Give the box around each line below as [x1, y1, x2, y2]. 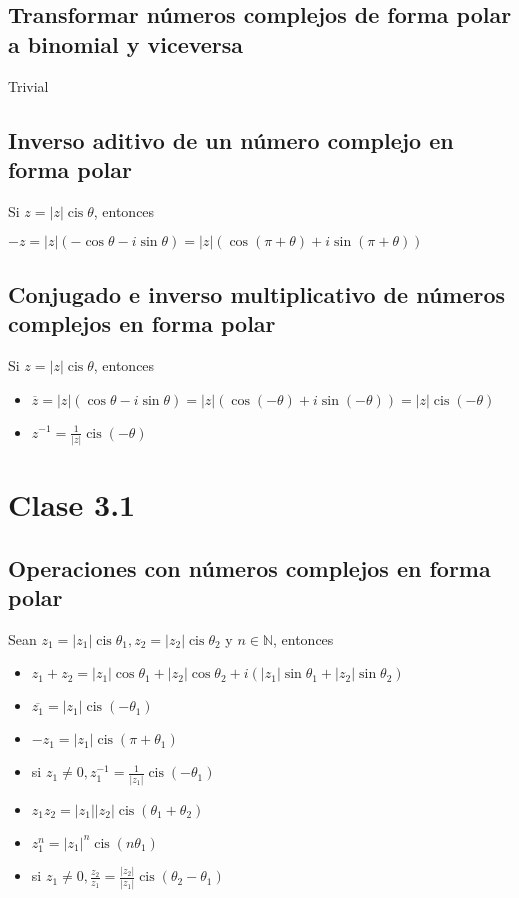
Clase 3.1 [8, 484, 136, 525]
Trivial [8, 75, 49, 96]
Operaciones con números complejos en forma [8, 552, 491, 583]
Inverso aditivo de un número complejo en [8, 124, 454, 155]
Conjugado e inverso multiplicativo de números [8, 278, 506, 309]
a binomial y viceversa [8, 28, 244, 59]
